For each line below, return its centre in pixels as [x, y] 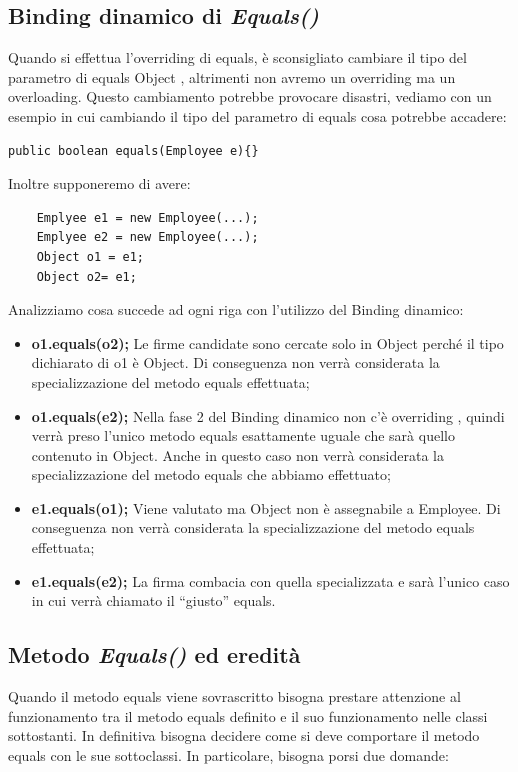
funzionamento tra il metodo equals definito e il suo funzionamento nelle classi [248, 715]
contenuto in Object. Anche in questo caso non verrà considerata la [237, 454]
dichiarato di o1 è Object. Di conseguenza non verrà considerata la [235, 362]
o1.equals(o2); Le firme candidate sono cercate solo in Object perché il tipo [267, 342]
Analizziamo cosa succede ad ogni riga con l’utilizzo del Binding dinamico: [236, 309]
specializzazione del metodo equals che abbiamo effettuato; [211, 474]
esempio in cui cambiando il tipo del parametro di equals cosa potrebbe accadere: [257, 115]
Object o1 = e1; [90, 256]
